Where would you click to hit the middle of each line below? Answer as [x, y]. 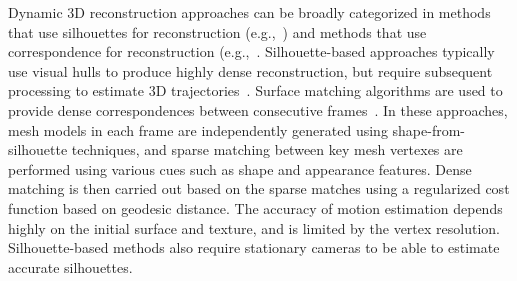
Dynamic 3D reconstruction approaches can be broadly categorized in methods [249, 12]
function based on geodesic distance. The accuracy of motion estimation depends [255, 207]
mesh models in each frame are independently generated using [198, 129]
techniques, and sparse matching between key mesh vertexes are [267, 149]
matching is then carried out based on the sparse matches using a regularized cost [259, 188]
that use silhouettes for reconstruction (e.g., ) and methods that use [217, 31]
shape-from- [429, 129]
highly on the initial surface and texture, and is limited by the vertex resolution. [254, 227]
